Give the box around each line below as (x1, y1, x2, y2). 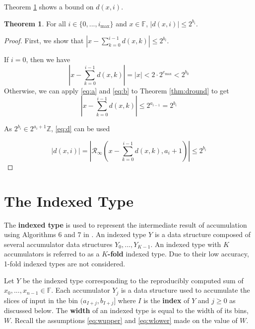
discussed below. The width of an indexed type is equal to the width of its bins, (4, 305, 249, 316)
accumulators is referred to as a (4, 248, 100, 259)
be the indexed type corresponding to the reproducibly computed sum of (22, 275, 244, 285)
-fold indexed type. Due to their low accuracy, (108, 248, 249, 259)
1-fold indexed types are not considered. (4, 258, 126, 269)
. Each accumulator (51, 285, 110, 295)
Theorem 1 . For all (4, 18, 66, 28)
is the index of (143, 295, 190, 305)
